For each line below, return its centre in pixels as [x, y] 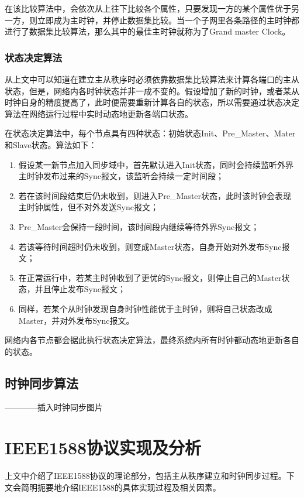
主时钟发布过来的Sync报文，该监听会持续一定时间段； [121, 176]
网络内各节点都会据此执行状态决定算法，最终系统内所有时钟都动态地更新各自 [152, 340]
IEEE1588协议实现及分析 [103, 448]
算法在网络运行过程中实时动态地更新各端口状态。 [99, 113]
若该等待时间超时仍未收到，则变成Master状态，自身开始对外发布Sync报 [154, 246]
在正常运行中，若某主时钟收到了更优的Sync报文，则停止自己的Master [150, 277]
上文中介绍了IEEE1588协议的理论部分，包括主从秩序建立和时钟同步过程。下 [150, 476]
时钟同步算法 [42, 383]
